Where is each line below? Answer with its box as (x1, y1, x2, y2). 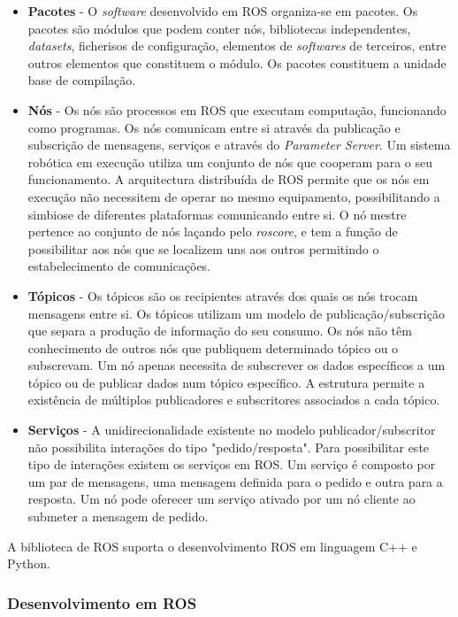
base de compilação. (27, 71, 136, 89)
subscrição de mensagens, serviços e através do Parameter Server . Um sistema (27, 135, 451, 154)
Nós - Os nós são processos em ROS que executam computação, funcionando (27, 100, 447, 119)
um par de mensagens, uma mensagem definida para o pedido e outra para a (27, 472, 443, 490)
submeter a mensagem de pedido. (27, 507, 209, 526)
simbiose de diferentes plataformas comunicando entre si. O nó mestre (27, 204, 407, 223)
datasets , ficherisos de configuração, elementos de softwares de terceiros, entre (27, 36, 447, 55)
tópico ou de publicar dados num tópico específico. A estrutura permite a (27, 373, 425, 391)
